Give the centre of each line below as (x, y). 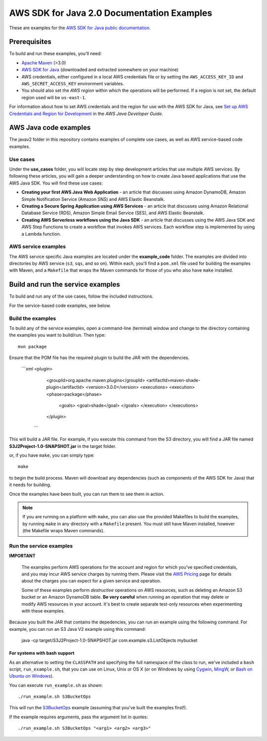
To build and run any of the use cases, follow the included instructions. (81, 296)
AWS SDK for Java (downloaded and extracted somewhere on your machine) (100, 70)
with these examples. (43, 611)
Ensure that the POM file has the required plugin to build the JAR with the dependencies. (99, 358)
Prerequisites (30, 42)
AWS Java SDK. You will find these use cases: (56, 183)
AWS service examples (38, 247)
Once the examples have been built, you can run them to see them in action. (87, 494)
